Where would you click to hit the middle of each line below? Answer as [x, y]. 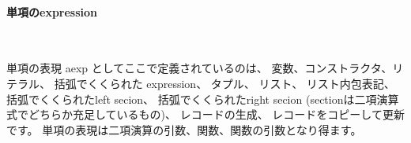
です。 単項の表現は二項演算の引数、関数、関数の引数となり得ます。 [184, 129]
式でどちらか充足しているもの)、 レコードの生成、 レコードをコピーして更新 [205, 114]
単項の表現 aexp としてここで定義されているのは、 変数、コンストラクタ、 [200, 68]
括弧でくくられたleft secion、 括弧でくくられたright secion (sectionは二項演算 [203, 99]
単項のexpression [52, 11]
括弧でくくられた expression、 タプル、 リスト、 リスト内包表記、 [224, 83]
